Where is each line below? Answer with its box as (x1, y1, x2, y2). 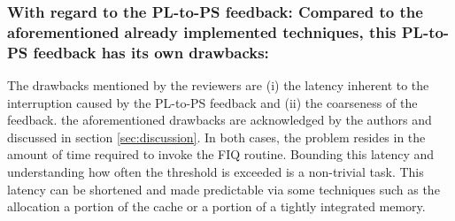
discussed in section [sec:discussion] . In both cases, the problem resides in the (7, 127, 426, 146)
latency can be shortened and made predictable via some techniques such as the (7, 179, 440, 198)
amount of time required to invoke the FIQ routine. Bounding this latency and (7, 145, 435, 164)
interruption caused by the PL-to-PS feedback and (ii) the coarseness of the (7, 93, 418, 111)
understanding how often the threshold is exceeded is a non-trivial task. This (7, 163, 424, 181)
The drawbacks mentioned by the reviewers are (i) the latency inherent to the (7, 76, 429, 95)
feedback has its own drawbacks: (33, 41, 269, 63)
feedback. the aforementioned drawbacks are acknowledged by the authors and (7, 110, 432, 129)
